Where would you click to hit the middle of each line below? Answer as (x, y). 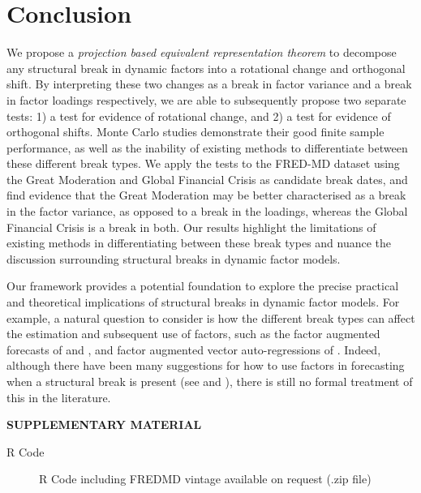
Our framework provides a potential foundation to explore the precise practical (203, 286)
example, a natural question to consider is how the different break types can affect (211, 317)
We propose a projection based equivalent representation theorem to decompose (202, 52)
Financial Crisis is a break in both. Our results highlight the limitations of (191, 227)
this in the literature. (59, 397)
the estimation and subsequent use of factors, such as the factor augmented (193, 334)
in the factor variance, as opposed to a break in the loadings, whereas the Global (207, 211)
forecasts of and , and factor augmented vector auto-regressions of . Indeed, (194, 349)
